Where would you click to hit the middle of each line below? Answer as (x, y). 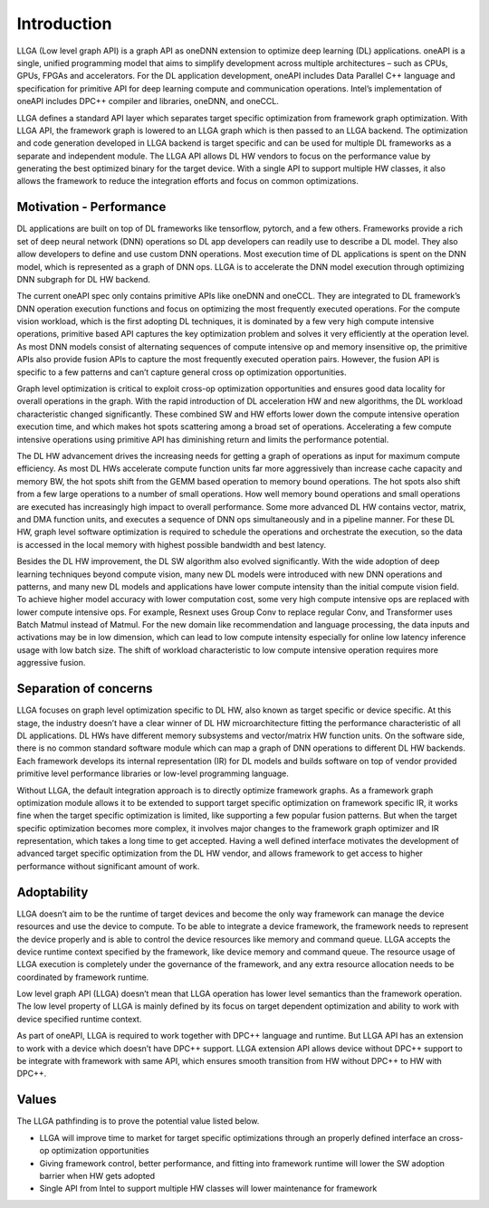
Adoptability (53, 892)
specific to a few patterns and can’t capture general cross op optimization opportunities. (182, 372)
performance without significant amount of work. (108, 866)
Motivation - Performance (91, 207)
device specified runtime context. (79, 1019)
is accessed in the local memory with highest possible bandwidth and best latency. (171, 544)
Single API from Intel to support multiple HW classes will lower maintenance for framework (208, 1189)
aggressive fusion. (51, 663)
